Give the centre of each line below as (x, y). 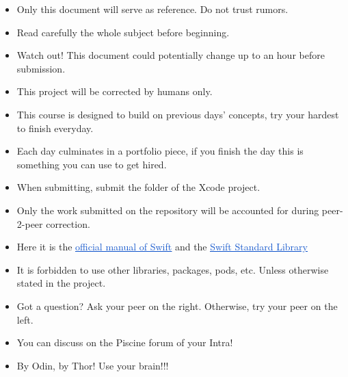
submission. (41, 68)
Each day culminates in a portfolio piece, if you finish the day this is (160, 151)
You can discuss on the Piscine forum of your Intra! (125, 342)
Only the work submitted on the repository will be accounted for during (168, 210)
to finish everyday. (55, 128)
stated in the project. (61, 283)
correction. (68, 223)
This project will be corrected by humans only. (115, 91)
